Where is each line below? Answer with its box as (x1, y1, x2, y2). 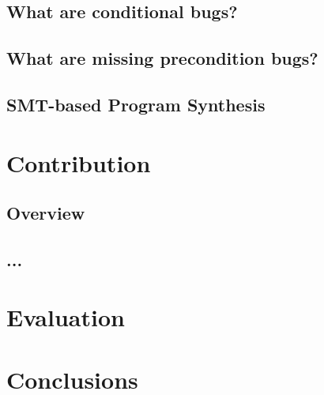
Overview (6, 201, 85, 225)
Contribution (6, 146, 151, 179)
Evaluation (6, 301, 125, 333)
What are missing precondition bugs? (6, 46, 318, 70)
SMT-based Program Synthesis (6, 92, 266, 116)
